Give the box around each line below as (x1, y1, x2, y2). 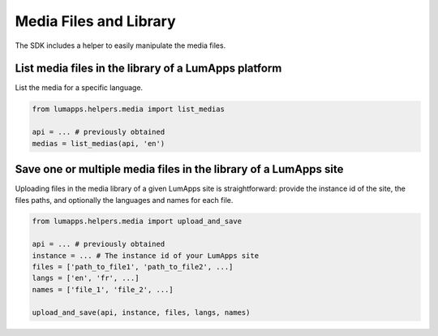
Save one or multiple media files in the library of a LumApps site (15, 162, 344, 176)
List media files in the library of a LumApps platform (15, 62, 282, 75)
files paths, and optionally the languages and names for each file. (15, 195, 234, 205)
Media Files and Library (15, 12, 176, 30)
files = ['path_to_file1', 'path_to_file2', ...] (32, 262, 234, 272)
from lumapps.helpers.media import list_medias (32, 105, 225, 114)
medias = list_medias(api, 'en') (32, 139, 165, 148)
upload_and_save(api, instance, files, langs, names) (32, 308, 251, 317)
